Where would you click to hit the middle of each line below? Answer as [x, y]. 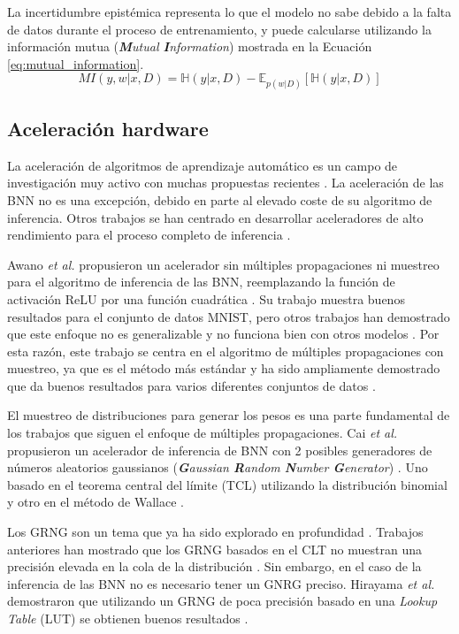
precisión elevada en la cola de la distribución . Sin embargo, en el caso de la [214, 566]
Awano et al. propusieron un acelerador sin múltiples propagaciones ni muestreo [223, 264]
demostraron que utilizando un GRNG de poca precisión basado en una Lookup [222, 601]
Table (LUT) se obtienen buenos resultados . [128, 619]
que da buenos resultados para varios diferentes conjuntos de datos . [191, 385]
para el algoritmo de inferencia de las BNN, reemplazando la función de [201, 282]
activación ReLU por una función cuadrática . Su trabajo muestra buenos [206, 298]
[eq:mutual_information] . [76, 63]
